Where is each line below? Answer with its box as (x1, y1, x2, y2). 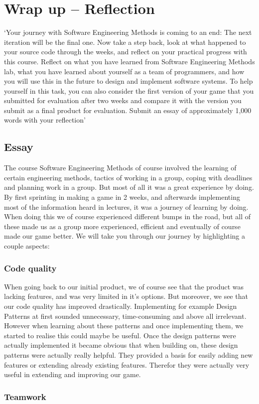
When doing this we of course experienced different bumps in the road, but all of (4, 211, 251, 222)
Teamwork (4, 390, 46, 403)
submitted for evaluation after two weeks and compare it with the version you (4, 95, 242, 106)
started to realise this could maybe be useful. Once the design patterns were (4, 330, 236, 340)
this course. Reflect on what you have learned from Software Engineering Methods (4, 56, 255, 66)
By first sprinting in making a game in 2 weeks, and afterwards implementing (4, 192, 240, 202)
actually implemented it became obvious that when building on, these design (4, 340, 238, 350)
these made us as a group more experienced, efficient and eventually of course (4, 221, 241, 231)
